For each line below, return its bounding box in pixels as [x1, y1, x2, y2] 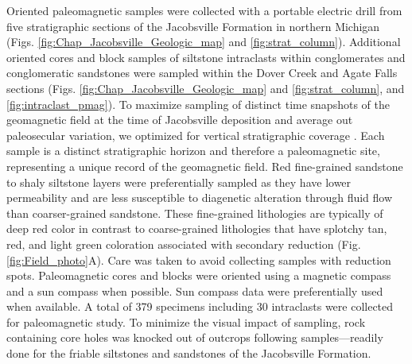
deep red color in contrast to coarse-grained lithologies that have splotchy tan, [6, 220, 387, 237]
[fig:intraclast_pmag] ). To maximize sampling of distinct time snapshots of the [6, 95, 390, 112]
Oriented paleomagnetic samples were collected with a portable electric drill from [6, 2, 402, 18]
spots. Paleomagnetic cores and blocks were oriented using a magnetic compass [6, 267, 391, 284]
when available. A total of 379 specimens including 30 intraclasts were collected [6, 298, 394, 315]
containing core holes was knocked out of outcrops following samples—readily [6, 329, 383, 346]
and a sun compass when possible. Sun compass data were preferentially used [6, 282, 383, 299]
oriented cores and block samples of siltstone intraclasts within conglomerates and [6, 48, 406, 65]
